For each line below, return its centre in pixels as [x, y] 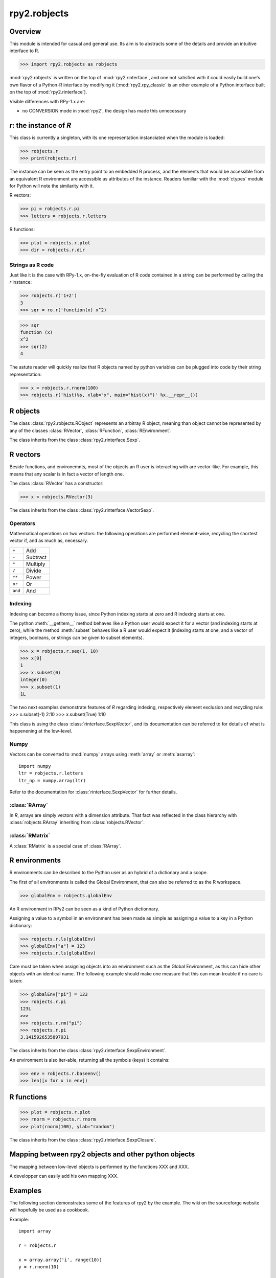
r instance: [21, 282]
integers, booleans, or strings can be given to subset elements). [77, 637]
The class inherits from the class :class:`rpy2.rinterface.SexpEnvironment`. [88, 1051]
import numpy [35, 766]
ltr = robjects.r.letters [51, 773]
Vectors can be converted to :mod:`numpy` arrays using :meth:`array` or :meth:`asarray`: [102, 755]
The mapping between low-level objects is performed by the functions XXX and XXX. [99, 1167]
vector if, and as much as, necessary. [49, 541]
